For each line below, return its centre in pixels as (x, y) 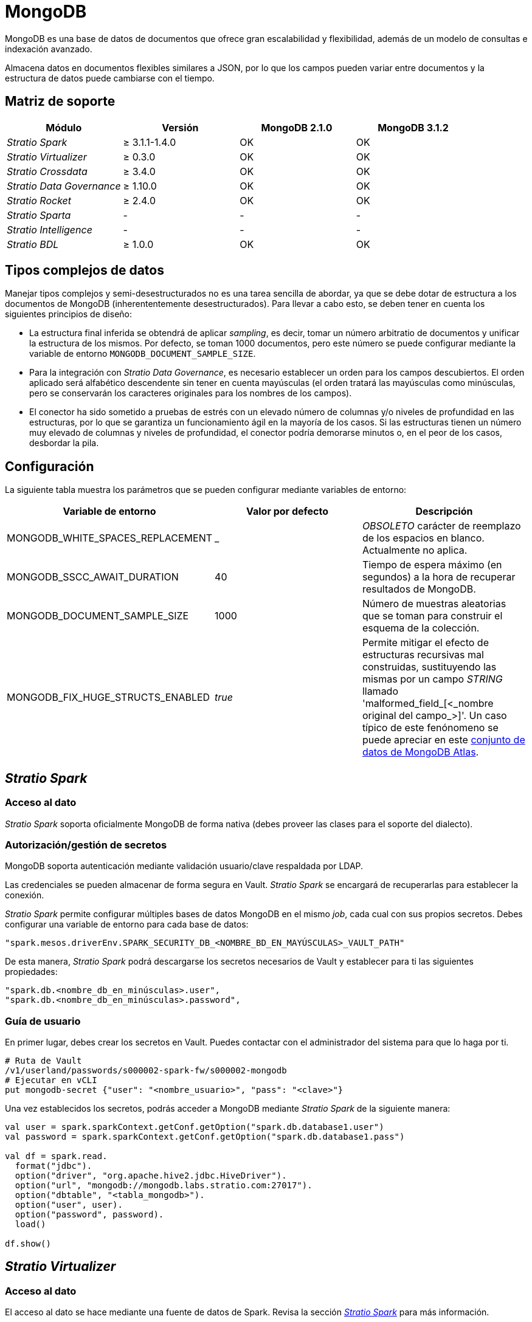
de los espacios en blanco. (423, 538)
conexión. (25, 895)
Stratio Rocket (39, 200)
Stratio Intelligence (50, 229)
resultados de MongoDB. (419, 589)
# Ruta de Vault (43, 1061)
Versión (180, 127)
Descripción (444, 511)
